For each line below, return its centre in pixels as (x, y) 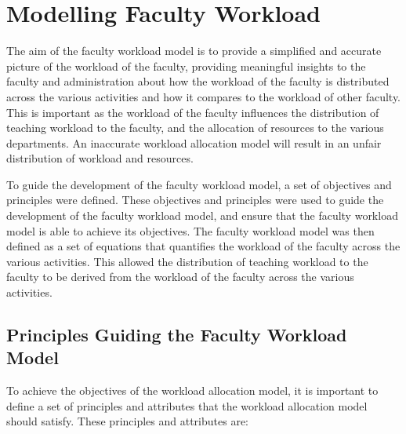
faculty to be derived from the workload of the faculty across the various (180, 277)
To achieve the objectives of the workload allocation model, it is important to (192, 390)
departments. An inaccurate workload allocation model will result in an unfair (194, 142)
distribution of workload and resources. (100, 158)
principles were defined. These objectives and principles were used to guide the (195, 200)
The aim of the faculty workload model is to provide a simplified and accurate (194, 51)
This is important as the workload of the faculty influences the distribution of (193, 112)
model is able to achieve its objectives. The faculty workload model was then (190, 230)
